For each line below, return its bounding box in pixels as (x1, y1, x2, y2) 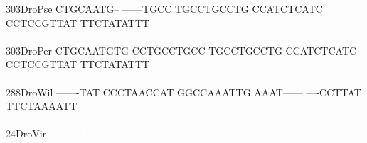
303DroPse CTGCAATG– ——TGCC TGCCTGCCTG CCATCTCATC (6, 1, 323, 16)
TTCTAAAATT (6, 98, 78, 113)
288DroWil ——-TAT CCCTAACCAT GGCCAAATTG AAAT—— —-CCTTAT (6, 84, 361, 99)
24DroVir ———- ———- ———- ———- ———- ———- (6, 126, 266, 141)
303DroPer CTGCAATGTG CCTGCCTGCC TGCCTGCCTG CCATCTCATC (6, 42, 357, 57)
